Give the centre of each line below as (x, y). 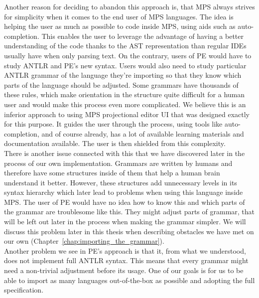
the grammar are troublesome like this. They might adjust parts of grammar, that (129, 212)
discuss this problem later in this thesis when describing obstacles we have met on (129, 231)
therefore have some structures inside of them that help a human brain (112, 173)
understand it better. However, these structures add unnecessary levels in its (121, 182)
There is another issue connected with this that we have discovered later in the (125, 153)
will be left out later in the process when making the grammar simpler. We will (125, 222)
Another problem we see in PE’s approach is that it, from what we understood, (125, 250)
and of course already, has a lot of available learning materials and (143, 133)
